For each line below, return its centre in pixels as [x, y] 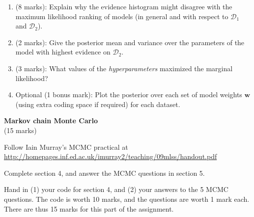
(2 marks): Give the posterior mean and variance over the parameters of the [130, 42]
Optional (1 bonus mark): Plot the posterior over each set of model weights [129, 95]
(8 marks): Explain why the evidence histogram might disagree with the [124, 6]
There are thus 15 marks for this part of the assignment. [89, 208]
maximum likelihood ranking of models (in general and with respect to [122, 16]
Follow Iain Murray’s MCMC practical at [66, 147]
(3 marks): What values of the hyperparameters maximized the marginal [124, 68]
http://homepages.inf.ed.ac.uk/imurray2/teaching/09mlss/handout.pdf [111, 156]
